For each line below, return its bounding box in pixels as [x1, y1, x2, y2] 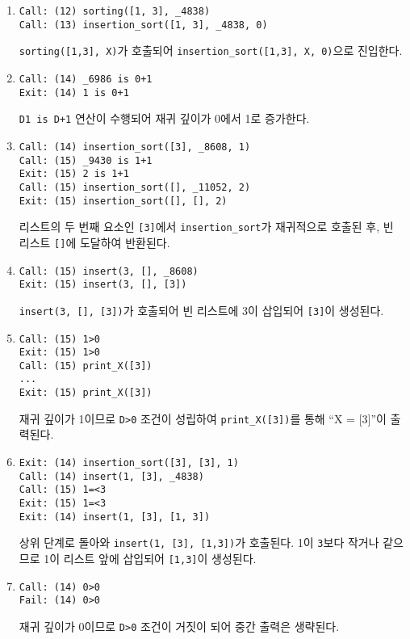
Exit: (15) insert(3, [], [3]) [19, 279, 187, 291]
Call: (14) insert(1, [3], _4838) [19, 470, 204, 482]
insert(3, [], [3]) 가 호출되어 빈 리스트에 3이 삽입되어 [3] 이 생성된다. [19, 301, 384, 318]
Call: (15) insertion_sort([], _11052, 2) [19, 181, 251, 193]
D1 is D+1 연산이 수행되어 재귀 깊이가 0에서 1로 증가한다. [19, 110, 310, 127]
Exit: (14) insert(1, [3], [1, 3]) [19, 511, 211, 523]
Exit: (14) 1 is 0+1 [19, 86, 129, 99]
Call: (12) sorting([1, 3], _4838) [19, 6, 211, 17]
